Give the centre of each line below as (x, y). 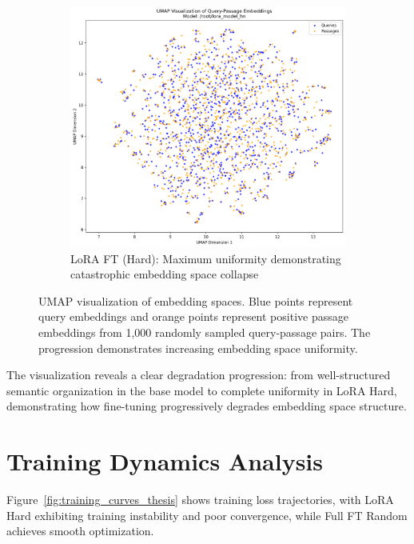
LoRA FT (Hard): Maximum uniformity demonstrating (206, 258)
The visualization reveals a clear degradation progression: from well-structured (199, 375)
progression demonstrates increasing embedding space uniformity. (198, 348)
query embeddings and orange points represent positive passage (193, 316)
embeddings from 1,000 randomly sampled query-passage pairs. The (205, 332)
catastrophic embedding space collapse (165, 274)
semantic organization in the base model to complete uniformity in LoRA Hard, (202, 390)
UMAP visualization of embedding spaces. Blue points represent (196, 300)
